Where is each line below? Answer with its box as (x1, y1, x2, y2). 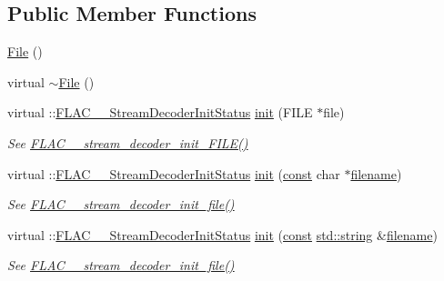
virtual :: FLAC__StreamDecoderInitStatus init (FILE (7, 103, 313, 122)
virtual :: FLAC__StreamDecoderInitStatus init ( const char (7, 164, 340, 183)
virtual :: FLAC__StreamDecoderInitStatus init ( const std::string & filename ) (7, 225, 438, 244)
